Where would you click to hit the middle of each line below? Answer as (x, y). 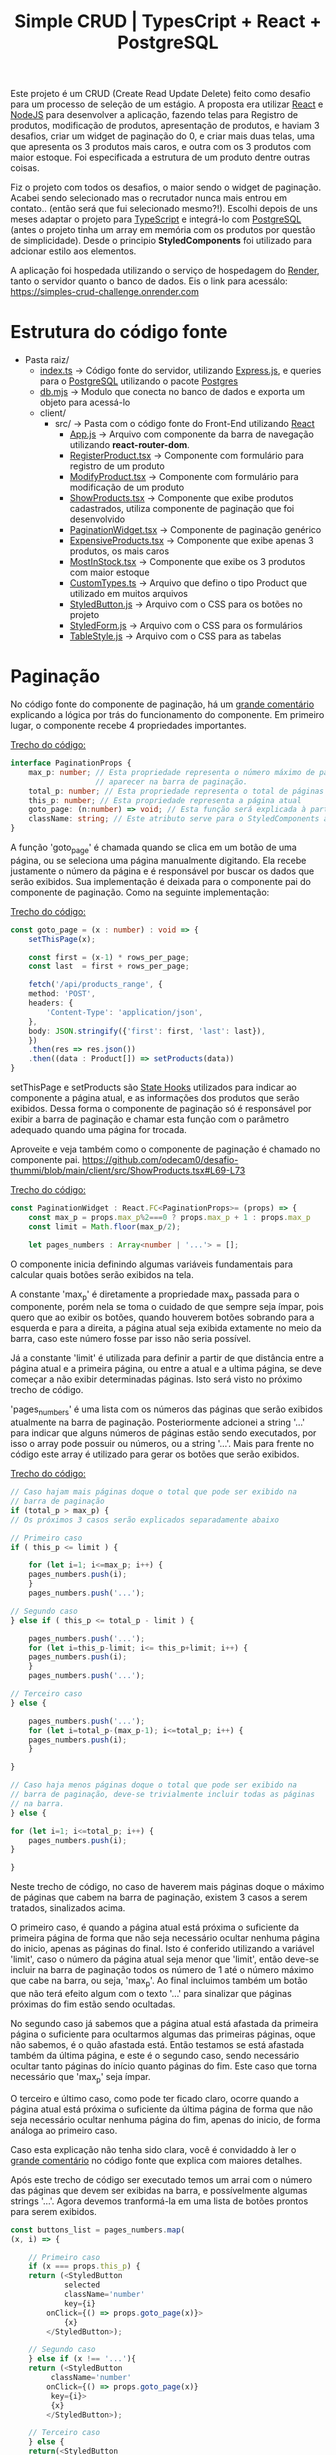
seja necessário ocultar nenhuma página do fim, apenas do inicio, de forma (165, 2119)
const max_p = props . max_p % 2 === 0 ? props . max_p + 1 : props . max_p (169, 1217)
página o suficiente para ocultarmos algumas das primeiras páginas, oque (163, 2034)
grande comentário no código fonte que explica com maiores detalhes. (156, 2160)
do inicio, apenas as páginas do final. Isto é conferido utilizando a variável (162, 1949)
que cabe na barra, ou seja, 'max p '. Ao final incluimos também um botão (159, 1982)
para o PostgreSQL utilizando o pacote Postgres (138, 381)
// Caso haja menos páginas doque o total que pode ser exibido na (154, 1785)
